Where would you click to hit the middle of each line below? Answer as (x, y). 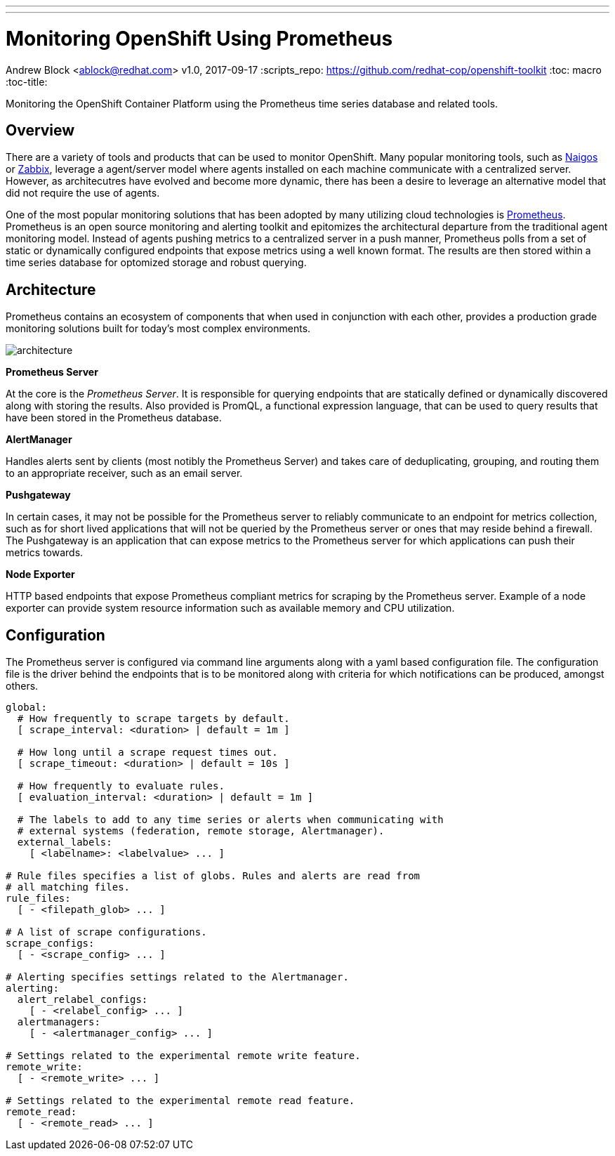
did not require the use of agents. (83, 193)
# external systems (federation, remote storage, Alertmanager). (201, 831)
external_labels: (65, 842)
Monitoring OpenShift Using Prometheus (199, 38)
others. (22, 686)
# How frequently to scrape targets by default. (153, 719)
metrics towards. (45, 553)
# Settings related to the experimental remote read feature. (180, 1101)
